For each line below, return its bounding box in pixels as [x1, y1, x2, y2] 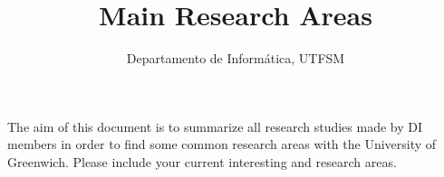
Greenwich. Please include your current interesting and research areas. [7, 152, 397, 171]
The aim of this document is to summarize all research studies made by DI [7, 116, 423, 135]
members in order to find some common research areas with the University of [7, 135, 437, 154]
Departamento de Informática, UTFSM [126, 49, 345, 68]
